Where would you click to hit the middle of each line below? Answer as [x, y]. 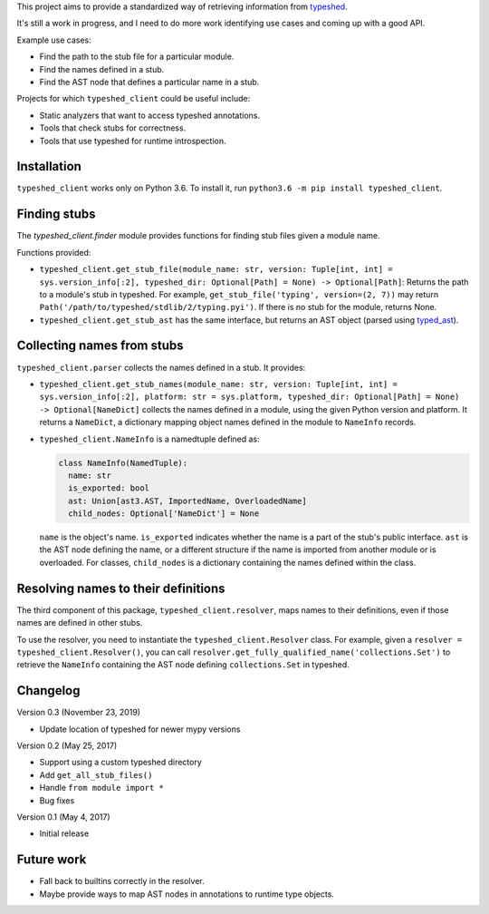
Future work [52, 860]
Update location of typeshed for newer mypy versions [140, 729]
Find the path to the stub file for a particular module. [137, 57]
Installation [49, 166]
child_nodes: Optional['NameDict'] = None [164, 514]
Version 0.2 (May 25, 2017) [67, 745]
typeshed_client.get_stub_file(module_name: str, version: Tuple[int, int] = [216, 269]
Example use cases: [54, 40]
